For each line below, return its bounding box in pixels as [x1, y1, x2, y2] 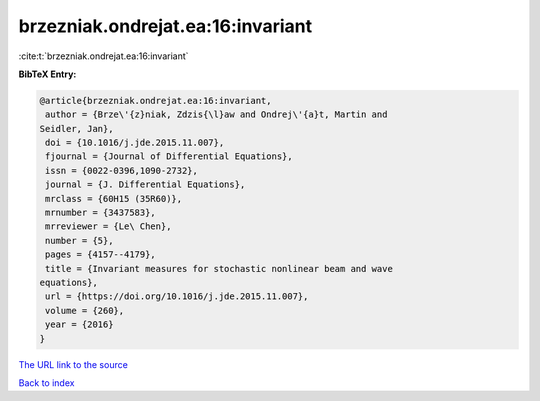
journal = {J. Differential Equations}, [45, 179, 246, 190]
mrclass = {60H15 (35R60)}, [45, 193, 183, 204]
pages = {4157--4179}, [45, 249, 157, 260]
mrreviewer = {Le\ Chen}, [45, 221, 172, 232]
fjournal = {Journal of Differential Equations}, [45, 151, 294, 162]
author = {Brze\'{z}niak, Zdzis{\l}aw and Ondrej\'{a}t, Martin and [45, 109, 388, 120]
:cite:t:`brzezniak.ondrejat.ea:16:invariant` [18, 50, 189, 62]
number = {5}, [45, 235, 114, 246]
